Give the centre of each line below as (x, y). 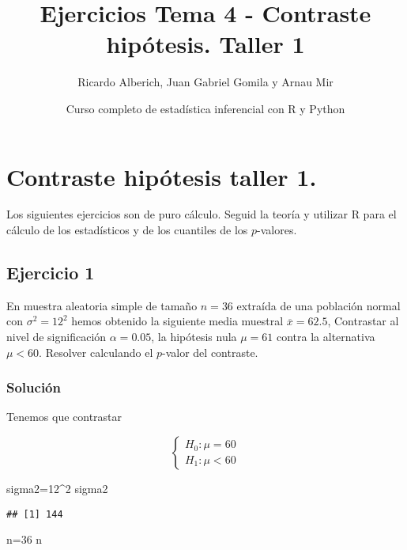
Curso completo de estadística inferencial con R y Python (205, 108)
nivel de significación (57, 337)
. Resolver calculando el (96, 352)
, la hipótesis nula (194, 337)
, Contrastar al (363, 321)
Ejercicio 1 (51, 273)
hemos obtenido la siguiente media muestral (177, 321)
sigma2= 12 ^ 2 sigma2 (57, 489)
